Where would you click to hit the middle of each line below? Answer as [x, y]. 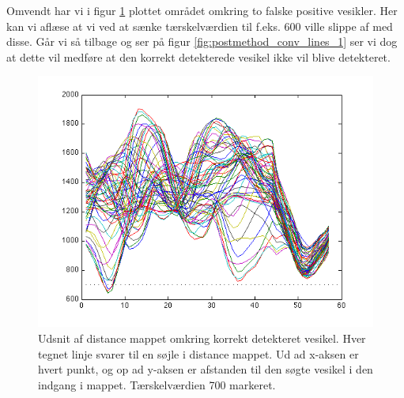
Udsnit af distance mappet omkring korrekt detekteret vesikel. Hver [202, 338]
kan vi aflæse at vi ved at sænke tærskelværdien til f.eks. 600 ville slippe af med [200, 26]
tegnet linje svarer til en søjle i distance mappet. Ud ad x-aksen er [198, 353]
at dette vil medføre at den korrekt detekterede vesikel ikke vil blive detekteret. [198, 56]
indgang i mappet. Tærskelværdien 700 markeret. [157, 384]
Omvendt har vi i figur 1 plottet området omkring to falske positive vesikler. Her [202, 10]
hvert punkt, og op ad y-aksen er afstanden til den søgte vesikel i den [206, 369]
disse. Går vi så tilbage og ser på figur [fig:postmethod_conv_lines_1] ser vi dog [202, 41]
